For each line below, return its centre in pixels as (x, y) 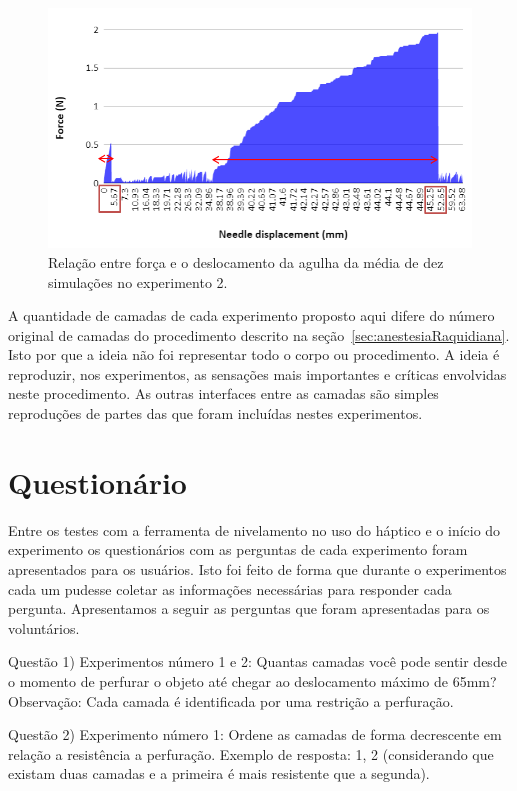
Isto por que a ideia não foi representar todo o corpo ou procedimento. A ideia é (254, 354)
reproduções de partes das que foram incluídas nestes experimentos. (215, 413)
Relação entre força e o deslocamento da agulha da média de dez (246, 261)
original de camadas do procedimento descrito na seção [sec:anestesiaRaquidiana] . (259, 334)
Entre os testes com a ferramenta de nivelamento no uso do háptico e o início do (254, 529)
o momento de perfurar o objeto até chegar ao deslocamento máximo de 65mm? (252, 680)
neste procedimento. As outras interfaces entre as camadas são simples (223, 393)
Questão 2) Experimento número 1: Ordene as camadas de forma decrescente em (255, 734)
